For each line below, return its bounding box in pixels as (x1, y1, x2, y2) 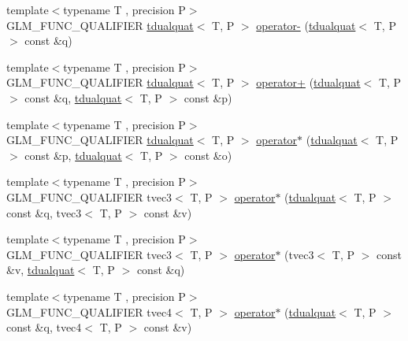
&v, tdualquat (6, 261, 75, 278)
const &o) (184, 146, 232, 163)
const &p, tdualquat (24, 146, 122, 163)
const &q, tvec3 (6, 204, 82, 221)
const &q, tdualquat (24, 89, 122, 106)
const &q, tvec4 (6, 319, 82, 335)
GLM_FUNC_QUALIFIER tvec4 (6, 303, 172, 320)
